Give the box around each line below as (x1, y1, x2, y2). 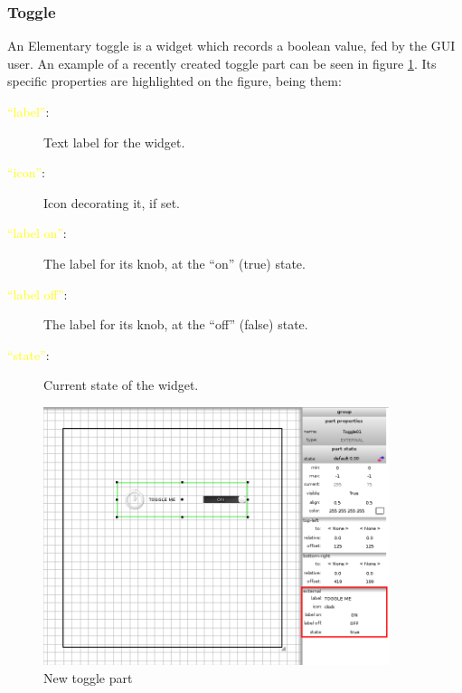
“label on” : (7, 223, 67, 242)
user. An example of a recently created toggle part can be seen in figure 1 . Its (7, 53, 437, 72)
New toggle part (43, 668, 133, 687)
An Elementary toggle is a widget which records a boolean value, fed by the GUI (7, 36, 456, 55)
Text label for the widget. (43, 132, 185, 151)
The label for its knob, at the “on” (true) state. (43, 253, 306, 272)
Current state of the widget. (43, 375, 199, 394)
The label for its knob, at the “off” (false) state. (43, 315, 308, 334)
